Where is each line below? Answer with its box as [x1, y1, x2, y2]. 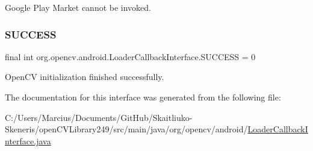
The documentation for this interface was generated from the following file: [5, 91, 281, 103]
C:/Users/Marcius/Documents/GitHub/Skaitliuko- [5, 111, 193, 123]
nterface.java [5, 134, 51, 147]
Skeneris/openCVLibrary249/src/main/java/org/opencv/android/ [5, 123, 248, 135]
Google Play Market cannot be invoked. [5, 1, 152, 13]
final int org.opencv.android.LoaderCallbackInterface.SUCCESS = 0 [5, 50, 256, 63]
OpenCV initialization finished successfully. [5, 70, 164, 83]
